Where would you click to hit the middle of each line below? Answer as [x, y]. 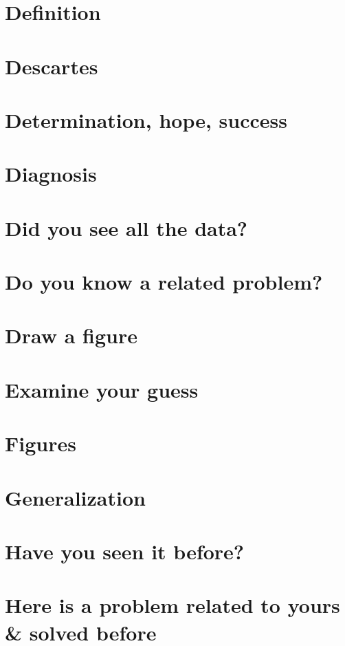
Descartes [52, 66]
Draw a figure [71, 335]
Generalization [75, 497]
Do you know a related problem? [164, 282]
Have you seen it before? [125, 551]
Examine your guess [102, 389]
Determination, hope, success [146, 119]
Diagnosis [51, 174]
